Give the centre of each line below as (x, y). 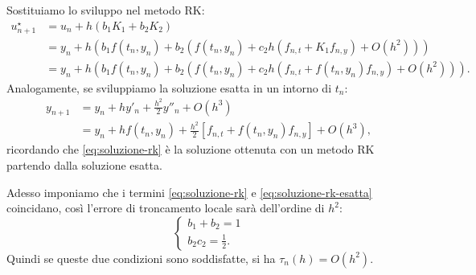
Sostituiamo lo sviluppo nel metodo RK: (106, 10)
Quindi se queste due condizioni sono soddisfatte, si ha (141, 258)
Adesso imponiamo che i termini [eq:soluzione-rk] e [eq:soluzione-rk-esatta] (189, 192)
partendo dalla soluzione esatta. (84, 165)
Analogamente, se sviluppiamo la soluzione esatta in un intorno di (169, 87)
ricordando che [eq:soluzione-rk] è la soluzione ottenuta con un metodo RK (191, 149)
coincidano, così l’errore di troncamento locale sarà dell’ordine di (166, 208)
